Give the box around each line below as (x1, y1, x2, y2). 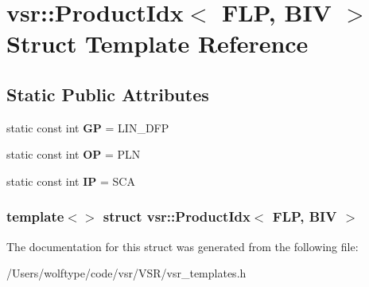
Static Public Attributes (6, 81, 209, 106)
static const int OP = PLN (6, 146, 141, 163)
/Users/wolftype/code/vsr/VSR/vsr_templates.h (6, 265, 247, 281)
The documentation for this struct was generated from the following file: (6, 238, 359, 254)
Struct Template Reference (6, 27, 309, 60)
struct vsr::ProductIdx (103, 206, 251, 226)
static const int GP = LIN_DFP (6, 119, 169, 136)
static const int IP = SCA (6, 172, 135, 189)
